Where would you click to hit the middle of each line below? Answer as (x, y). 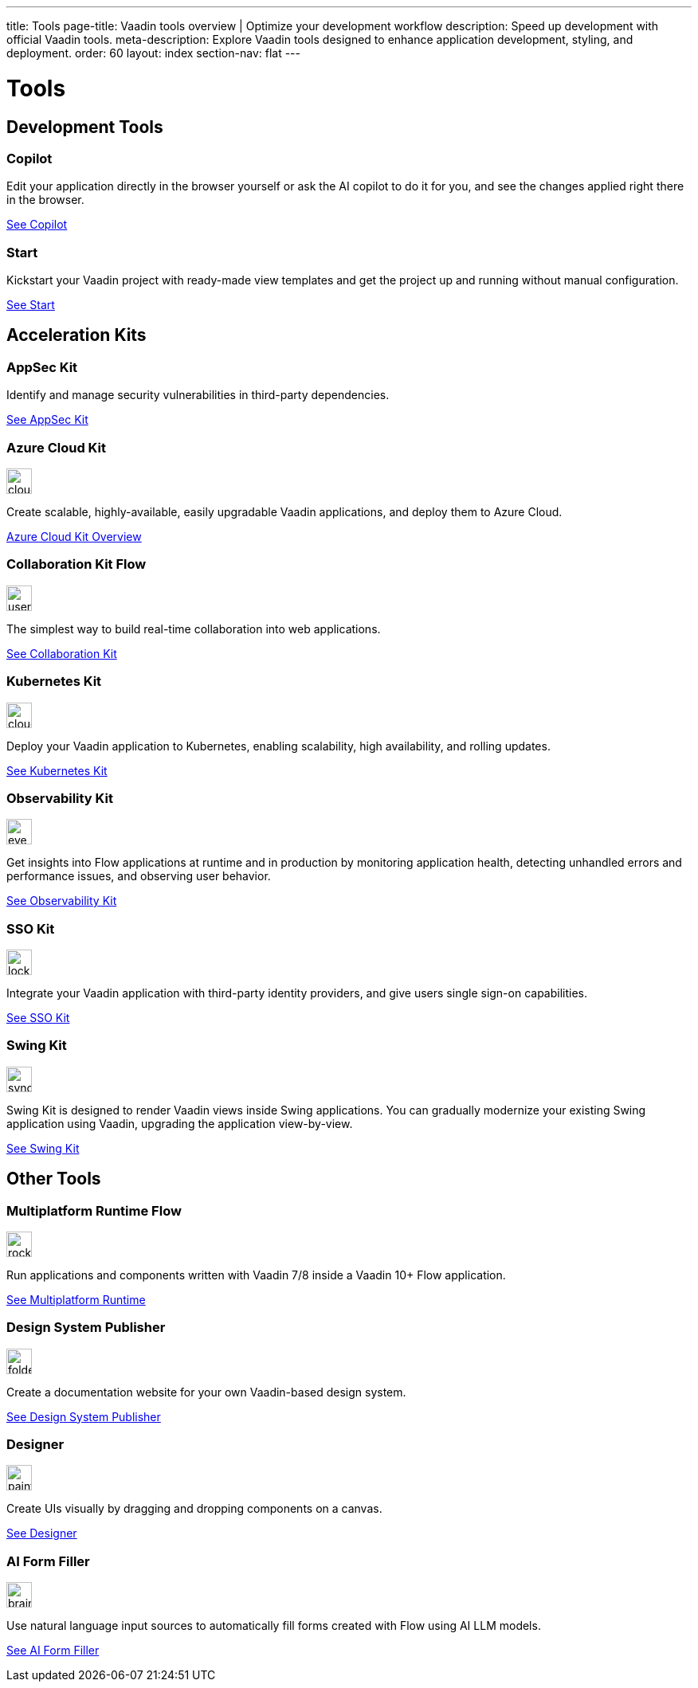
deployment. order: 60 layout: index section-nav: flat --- (153, 53)
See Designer (42, 1533)
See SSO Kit (38, 1018)
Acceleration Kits (76, 335)
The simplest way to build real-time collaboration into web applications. (194, 629)
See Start (31, 305)
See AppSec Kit (47, 420)
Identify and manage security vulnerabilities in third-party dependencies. (198, 395)
